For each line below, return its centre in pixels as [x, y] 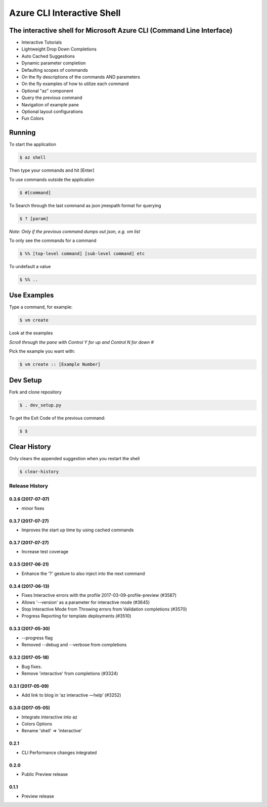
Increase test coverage [45, 552]
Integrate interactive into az [49, 717]
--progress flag [37, 638]
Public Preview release [45, 774]
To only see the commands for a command [53, 240]
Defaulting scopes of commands [55, 70]
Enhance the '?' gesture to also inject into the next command [83, 573]
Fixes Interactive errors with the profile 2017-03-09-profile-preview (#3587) [99, 595]
